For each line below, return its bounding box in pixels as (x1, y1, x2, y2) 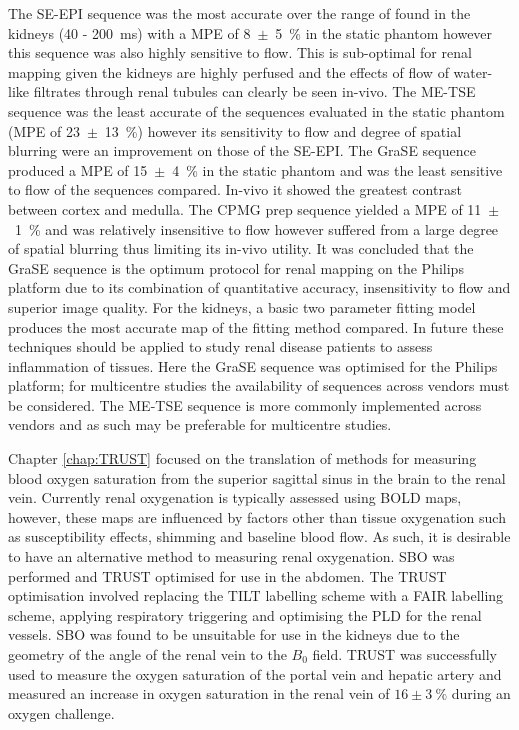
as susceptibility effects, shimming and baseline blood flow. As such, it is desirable (8, 526, 511, 547)
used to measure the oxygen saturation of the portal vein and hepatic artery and (8, 663, 502, 684)
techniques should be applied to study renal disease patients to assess (8, 336, 433, 357)
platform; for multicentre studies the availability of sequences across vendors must (8, 375, 510, 396)
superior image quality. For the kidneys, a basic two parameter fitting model (8, 296, 476, 317)
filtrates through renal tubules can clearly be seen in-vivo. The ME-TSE (33, 81, 476, 102)
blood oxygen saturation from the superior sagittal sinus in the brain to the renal (8, 467, 506, 488)
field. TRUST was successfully (312, 644, 497, 664)
